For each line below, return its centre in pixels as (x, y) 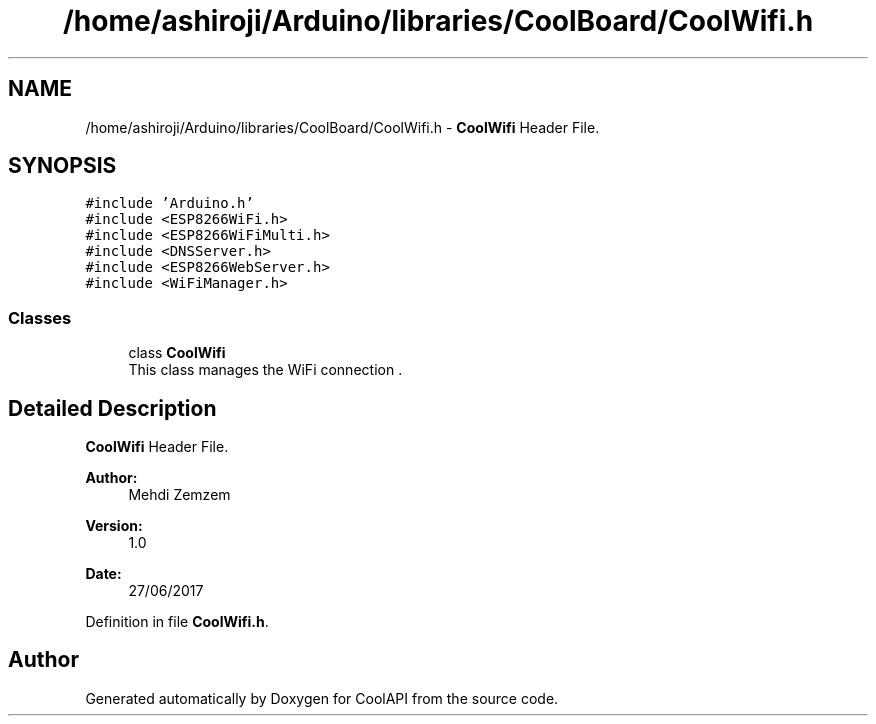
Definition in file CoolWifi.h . (177, 622)
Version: (114, 526)
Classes (40, 317)
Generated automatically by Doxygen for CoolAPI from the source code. (322, 698)
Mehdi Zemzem (179, 495)
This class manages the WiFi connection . (265, 370)
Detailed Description (112, 408)
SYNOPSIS (62, 166)
